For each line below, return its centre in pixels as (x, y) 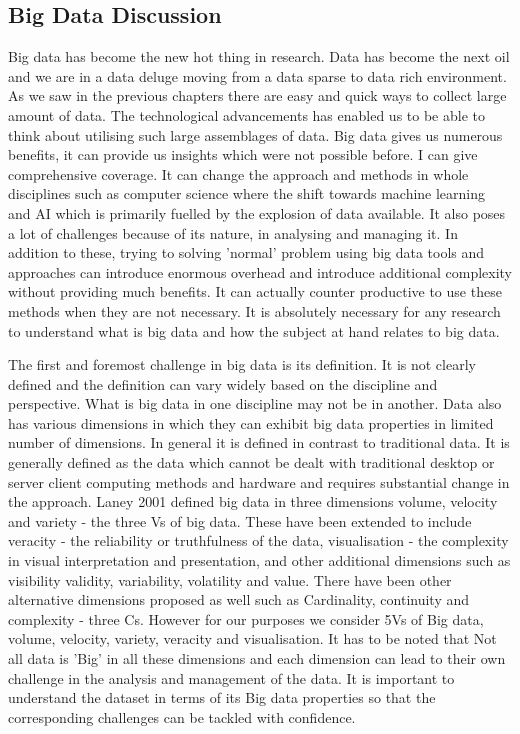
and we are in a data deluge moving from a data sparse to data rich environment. (257, 75)
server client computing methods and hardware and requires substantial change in (259, 481)
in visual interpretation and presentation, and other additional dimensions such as (259, 560)
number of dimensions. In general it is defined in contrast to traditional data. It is (259, 442)
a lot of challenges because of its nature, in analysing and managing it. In (233, 232)
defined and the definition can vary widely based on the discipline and (223, 383)
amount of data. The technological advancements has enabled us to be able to (246, 114)
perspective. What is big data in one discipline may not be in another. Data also (255, 403)
